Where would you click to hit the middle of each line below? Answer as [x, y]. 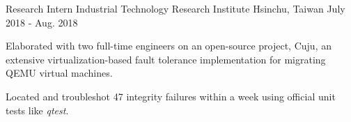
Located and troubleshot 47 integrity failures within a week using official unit [171, 96]
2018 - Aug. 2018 [42, 22]
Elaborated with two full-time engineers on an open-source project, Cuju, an [169, 46]
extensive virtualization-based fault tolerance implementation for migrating [166, 59]
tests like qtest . [37, 110]
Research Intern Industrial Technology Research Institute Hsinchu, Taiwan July [175, 8]
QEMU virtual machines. [59, 73]
